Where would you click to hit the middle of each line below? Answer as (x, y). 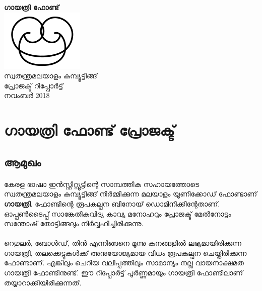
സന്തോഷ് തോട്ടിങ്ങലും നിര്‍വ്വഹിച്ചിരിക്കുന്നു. (74, 223)
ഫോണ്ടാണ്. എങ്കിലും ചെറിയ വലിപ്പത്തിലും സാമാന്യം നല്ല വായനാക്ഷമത (124, 263)
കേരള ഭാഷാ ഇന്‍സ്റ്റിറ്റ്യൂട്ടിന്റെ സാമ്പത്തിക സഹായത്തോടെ (102, 184)
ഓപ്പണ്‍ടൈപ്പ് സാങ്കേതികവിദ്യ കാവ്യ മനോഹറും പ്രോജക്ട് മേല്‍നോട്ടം (118, 213)
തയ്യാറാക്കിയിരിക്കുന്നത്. (43, 282)
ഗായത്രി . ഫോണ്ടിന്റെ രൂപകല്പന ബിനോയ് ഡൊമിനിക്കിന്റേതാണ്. (112, 203)
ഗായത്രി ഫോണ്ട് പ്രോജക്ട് (89, 130)
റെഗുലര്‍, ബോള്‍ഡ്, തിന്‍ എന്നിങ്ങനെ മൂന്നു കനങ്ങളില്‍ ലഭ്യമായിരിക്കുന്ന (123, 243)
